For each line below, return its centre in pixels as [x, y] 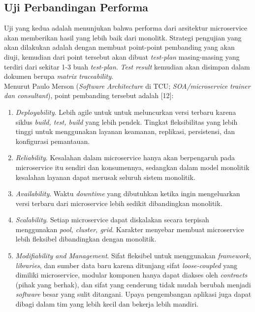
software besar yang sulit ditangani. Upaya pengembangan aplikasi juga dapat [133, 294]
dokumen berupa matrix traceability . [59, 76]
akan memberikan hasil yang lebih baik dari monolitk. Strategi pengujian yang [123, 37]
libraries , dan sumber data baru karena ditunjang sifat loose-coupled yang [126, 265]
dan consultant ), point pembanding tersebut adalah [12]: [89, 95]
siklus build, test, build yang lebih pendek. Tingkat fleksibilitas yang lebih [127, 121]
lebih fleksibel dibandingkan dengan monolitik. [86, 239]
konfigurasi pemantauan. [53, 141]
